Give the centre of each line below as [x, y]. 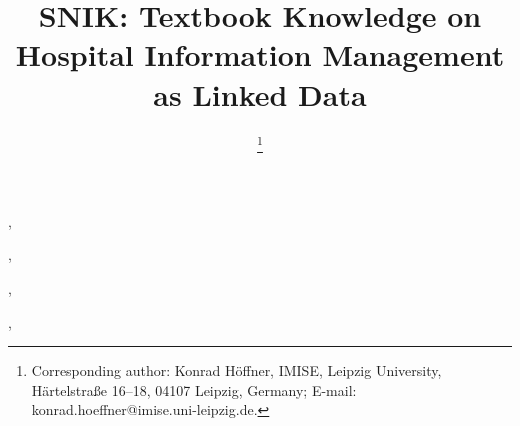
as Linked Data [260, 93]
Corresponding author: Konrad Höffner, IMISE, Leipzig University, [236, 370]
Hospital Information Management [260, 54]
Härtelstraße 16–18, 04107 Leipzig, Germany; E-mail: [194, 389]
